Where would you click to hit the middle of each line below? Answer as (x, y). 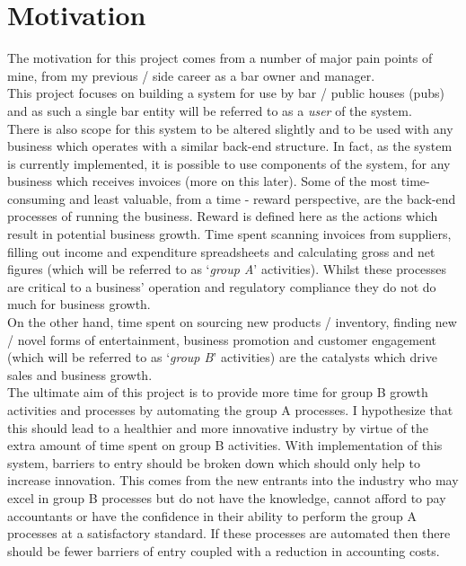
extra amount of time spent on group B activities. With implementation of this (225, 445)
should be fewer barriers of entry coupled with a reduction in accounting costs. (224, 550)
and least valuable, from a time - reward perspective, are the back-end (263, 198)
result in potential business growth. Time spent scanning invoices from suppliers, (229, 234)
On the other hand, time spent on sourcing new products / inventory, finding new (232, 322)
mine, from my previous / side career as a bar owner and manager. (191, 75)
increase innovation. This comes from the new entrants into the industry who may (233, 480)
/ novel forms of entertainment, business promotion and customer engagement (222, 339)
